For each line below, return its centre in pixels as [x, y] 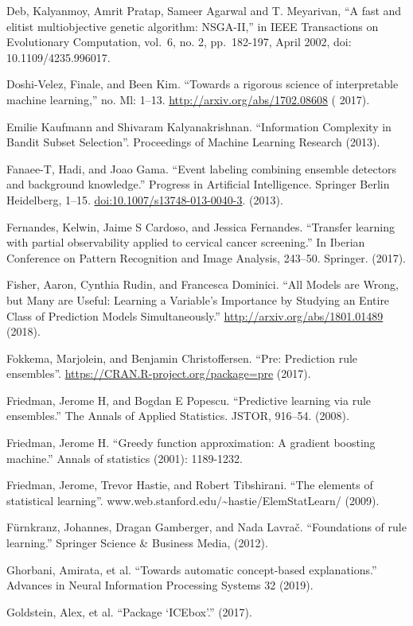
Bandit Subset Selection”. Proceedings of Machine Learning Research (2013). [193, 142]
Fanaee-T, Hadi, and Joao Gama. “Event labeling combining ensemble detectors [202, 168]
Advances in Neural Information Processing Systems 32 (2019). [160, 585]
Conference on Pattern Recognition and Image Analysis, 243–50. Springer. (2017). [206, 257]
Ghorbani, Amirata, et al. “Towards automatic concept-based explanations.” [192, 569]
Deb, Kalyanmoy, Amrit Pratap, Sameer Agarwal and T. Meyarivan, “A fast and [204, 10]
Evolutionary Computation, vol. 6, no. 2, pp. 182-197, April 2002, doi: [179, 42]
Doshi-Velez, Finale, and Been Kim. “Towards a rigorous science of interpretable [203, 84]
